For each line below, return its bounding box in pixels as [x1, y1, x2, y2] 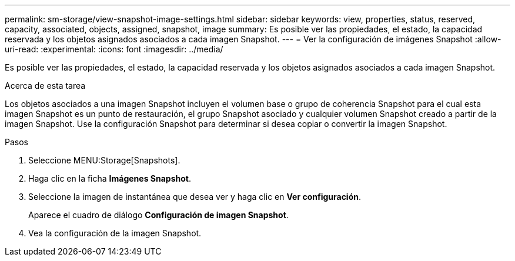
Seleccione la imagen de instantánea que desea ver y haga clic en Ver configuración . [28, 192, 362, 202]
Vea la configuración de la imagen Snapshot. [28, 228, 202, 238]
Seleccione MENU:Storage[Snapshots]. [28, 155, 180, 165]
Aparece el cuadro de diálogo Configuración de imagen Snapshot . [28, 210, 289, 220]
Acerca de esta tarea [5, 81, 86, 91]
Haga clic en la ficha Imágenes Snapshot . [28, 173, 191, 183]
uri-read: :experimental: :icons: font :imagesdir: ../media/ [5, 44, 223, 54]
